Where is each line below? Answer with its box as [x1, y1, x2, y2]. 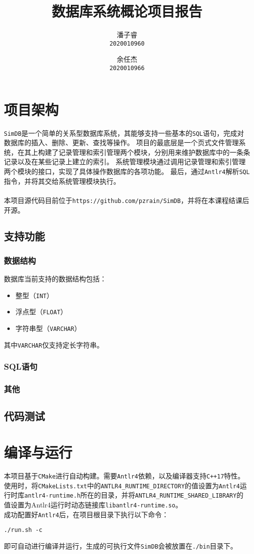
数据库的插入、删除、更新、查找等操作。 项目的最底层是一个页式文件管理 [4, 137, 239, 148]
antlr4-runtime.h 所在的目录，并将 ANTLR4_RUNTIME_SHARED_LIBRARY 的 [24, 490, 244, 500]
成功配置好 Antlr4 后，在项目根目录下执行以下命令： [4, 509, 169, 519]
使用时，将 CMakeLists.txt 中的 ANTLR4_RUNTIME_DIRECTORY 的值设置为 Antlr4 [4, 480, 240, 490]
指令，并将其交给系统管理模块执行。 [4, 176, 120, 186]
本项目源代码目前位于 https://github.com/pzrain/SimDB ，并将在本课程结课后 [4, 195, 249, 205]
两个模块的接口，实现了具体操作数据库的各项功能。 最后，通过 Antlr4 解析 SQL [4, 166, 250, 176]
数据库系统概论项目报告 [51, 1, 202, 21]
